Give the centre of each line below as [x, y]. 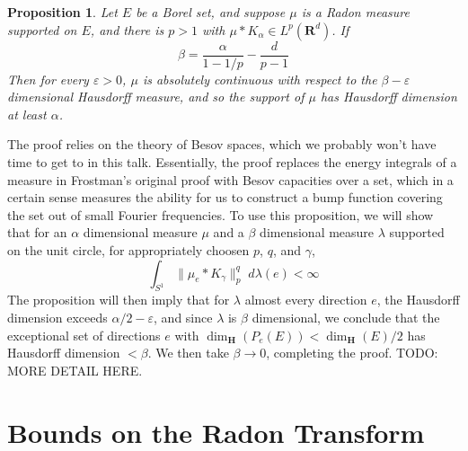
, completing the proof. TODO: [352, 353]
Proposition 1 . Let [62, 12]
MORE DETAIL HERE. [75, 370]
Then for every [48, 79]
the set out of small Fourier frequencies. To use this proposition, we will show [221, 214]
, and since [183, 317]
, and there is [127, 29]
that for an [37, 232]
